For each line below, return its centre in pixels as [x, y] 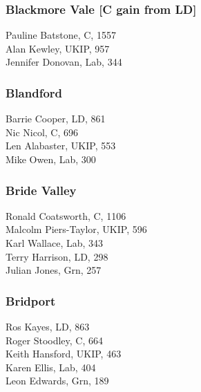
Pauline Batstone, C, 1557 [61, 35]
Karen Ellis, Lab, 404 [51, 367]
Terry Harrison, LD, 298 [57, 256]
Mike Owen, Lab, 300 [51, 159]
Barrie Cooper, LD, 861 [56, 119]
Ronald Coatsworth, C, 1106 [66, 215]
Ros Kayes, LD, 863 [48, 326]
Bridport [31, 300]
